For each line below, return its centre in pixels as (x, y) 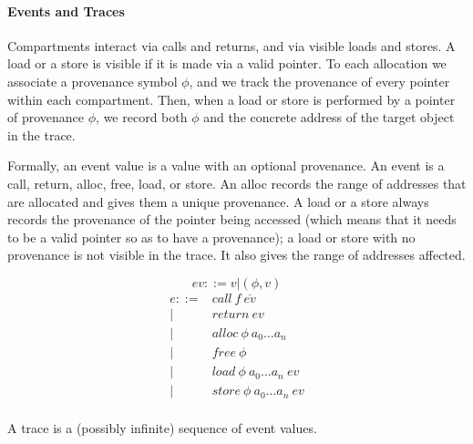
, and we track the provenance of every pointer (319, 81)
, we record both (142, 117)
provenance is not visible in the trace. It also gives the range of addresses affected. (236, 255)
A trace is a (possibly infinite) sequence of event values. (162, 428)
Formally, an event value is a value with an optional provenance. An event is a (226, 165)
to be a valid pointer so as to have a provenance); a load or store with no (211, 237)
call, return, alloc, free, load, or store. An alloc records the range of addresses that (237, 183)
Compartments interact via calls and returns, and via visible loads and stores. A (231, 45)
